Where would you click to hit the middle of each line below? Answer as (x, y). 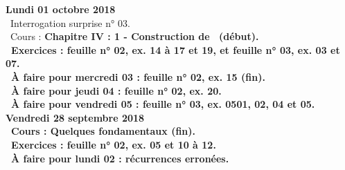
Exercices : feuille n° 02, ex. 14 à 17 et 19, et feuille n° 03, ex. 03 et (176, 49)
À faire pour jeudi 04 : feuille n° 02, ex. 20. (116, 90)
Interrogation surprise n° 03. (70, 22)
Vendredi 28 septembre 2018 (75, 117)
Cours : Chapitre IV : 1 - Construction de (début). (134, 36)
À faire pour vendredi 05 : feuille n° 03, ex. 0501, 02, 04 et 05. (163, 104)
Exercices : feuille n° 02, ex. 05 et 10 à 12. (114, 144)
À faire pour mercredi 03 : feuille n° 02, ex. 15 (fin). (138, 76)
